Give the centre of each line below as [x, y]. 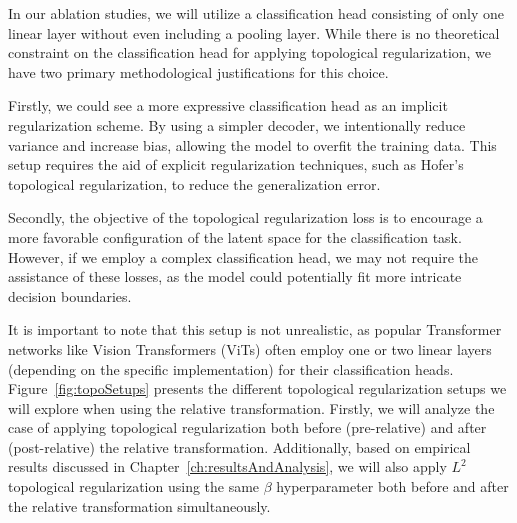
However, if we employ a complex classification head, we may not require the [243, 256]
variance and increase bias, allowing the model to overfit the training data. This [252, 144]
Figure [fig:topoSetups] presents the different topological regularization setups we [257, 388]
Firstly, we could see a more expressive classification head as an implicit [228, 105]
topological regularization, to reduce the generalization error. [194, 183]
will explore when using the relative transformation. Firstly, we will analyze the [251, 407]
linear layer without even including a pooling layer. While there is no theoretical [254, 32]
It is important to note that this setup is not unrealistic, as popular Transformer [255, 329]
